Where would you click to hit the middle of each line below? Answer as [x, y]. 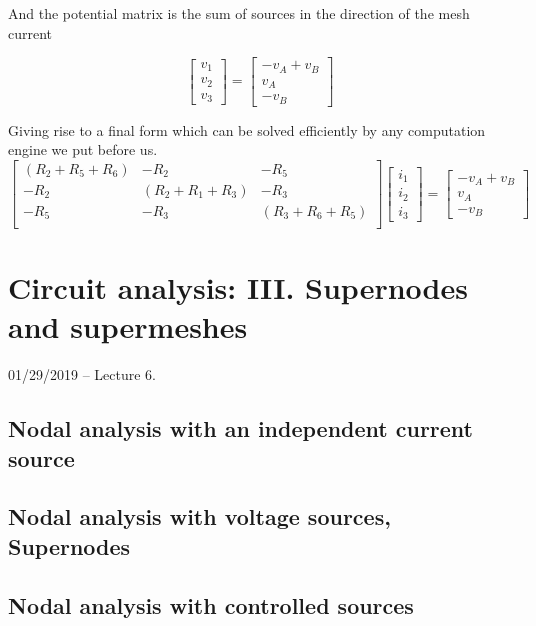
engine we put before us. [83, 149]
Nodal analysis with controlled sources [211, 604]
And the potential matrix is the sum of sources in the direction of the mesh [239, 13]
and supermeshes [128, 326]
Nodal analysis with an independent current [241, 428]
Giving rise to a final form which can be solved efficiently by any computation [247, 129]
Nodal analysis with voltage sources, [199, 516]
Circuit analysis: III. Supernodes [238, 287]
